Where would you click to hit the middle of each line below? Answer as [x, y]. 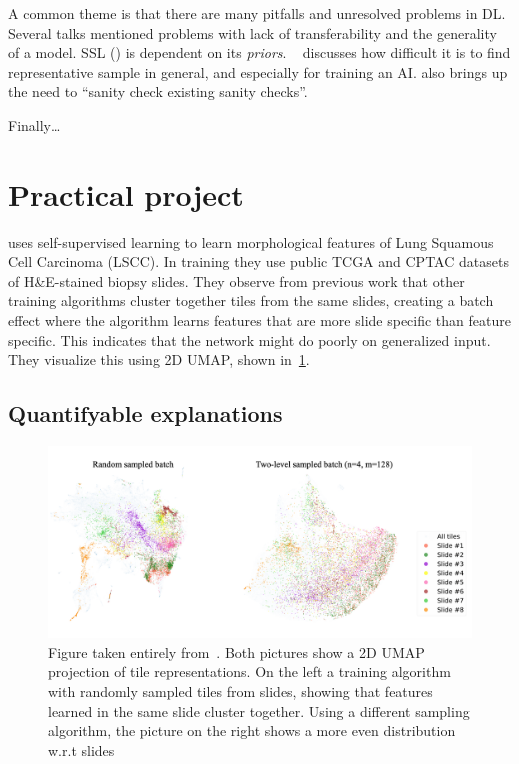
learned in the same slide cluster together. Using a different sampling [259, 710]
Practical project [126, 193]
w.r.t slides [81, 749]
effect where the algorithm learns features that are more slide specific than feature [259, 320]
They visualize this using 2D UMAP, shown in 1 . [159, 359]
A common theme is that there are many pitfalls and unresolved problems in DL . [257, 13]
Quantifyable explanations [145, 413]
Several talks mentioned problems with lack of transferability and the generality [252, 32]
